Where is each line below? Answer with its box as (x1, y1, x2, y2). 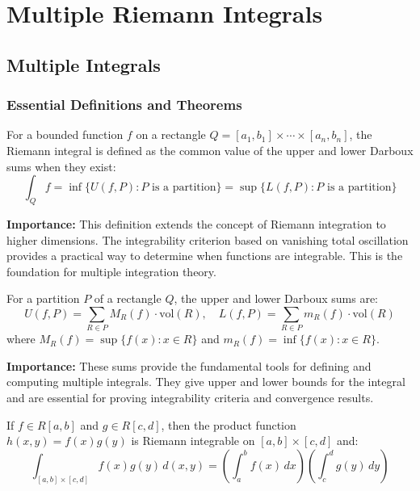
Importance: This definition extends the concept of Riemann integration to (6, 215, 386, 232)
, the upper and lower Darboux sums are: (174, 290, 378, 307)
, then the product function (161, 416, 296, 433)
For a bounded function (6, 126, 124, 143)
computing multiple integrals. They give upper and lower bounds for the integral (6, 373, 405, 390)
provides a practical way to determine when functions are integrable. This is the (6, 247, 403, 264)
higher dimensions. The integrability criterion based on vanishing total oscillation (6, 231, 409, 248)
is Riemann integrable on (131, 432, 255, 449)
